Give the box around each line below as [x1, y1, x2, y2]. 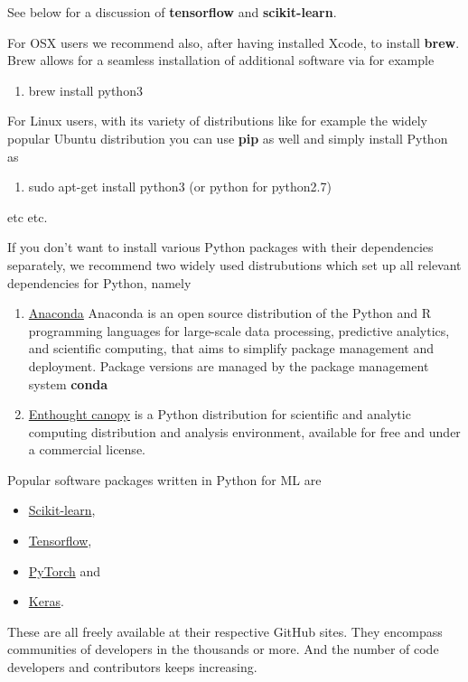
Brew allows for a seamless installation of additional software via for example [7, 51, 435, 70]
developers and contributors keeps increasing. [7, 658, 257, 677]
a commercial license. [28, 440, 145, 459]
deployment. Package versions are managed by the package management [28, 356, 429, 375]
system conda [28, 374, 108, 393]
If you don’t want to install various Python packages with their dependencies [7, 238, 434, 257]
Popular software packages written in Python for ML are [7, 470, 322, 489]
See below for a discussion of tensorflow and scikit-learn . [7, 3, 337, 21]
